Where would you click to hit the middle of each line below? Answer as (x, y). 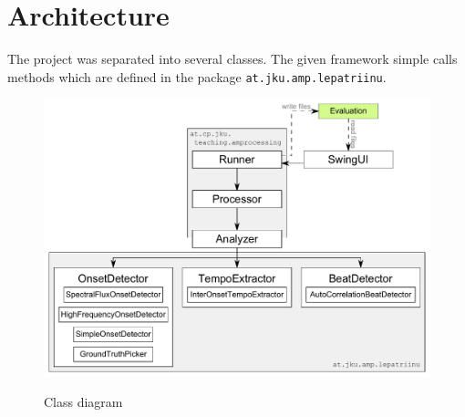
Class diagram (83, 402)
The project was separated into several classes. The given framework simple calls (232, 59)
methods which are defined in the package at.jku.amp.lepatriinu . (197, 76)
